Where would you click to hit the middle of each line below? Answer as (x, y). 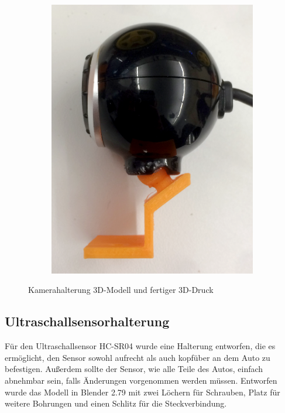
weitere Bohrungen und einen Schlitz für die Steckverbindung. (116, 403)
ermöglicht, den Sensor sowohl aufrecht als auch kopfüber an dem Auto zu (138, 357)
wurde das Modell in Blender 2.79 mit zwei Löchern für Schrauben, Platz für (142, 392)
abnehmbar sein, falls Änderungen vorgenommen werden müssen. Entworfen (141, 380)
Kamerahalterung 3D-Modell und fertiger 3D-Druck (121, 290)
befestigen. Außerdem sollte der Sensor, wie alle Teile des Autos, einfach (134, 369)
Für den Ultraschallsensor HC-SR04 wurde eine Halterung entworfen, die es (140, 346)
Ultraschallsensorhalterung (87, 321)
